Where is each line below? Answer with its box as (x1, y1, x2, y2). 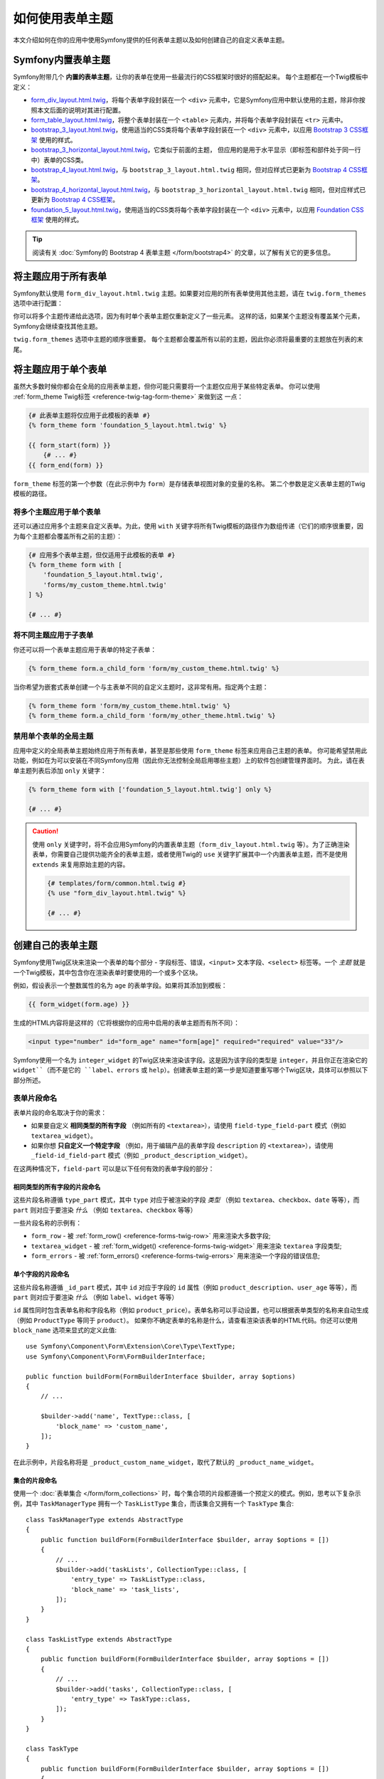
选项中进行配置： (13, 299, 63, 307)
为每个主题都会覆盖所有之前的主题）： (13, 532, 122, 540)
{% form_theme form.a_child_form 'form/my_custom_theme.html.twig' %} (28, 664, 280, 672)
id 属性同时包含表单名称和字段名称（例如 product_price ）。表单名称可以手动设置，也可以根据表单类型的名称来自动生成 (13, 1306, 369, 1314)
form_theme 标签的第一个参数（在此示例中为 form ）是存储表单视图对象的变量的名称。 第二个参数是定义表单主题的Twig (13, 479, 366, 487)
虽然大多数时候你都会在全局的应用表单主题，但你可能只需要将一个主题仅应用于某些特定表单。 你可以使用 (13, 382, 320, 391)
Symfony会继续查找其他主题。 (13, 322, 102, 330)
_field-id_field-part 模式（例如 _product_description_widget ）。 (31, 1151, 252, 1160)
